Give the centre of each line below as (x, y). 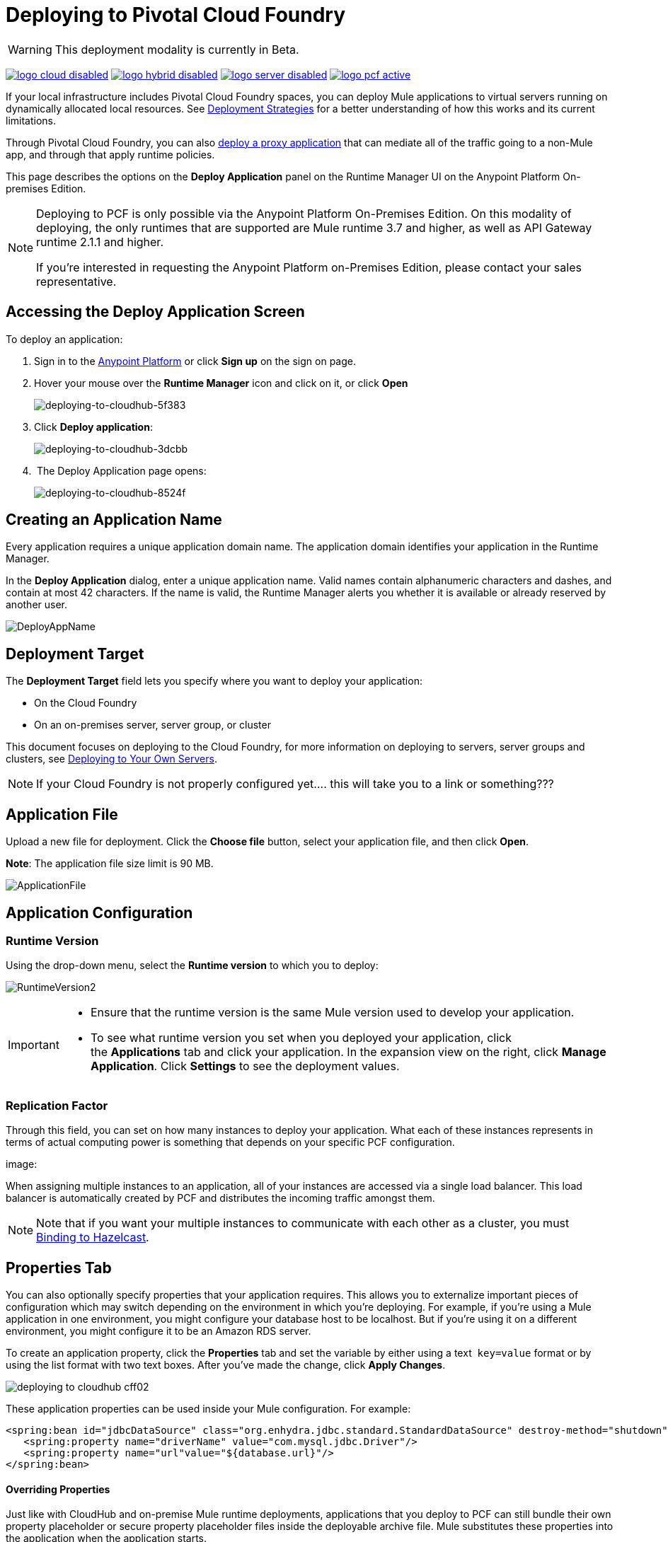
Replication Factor (57, 1105)
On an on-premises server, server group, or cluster (152, 725)
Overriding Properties (58, 1489)
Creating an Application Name (114, 520)
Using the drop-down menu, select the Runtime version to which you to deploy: (192, 966)
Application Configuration (99, 912)
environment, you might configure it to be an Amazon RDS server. (159, 1331)
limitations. (31, 120)
